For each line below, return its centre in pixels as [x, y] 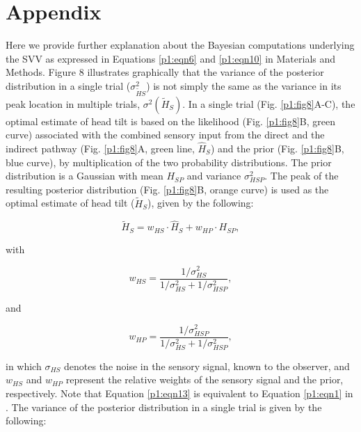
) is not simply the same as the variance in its [244, 85]
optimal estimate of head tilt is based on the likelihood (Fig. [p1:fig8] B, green [170, 121]
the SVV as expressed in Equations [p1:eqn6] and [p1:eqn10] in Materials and [171, 58]
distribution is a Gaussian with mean [85, 176]
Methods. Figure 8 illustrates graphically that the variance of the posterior [165, 72]
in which [24, 366]
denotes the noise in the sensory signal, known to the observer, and [207, 366]
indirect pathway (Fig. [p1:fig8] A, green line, [100, 149]
